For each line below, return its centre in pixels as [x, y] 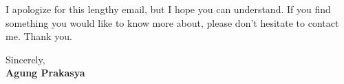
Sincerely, [25, 59]
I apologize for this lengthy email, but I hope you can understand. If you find [168, 9]
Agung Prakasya [45, 73]
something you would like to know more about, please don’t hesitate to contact [172, 22]
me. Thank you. [39, 36]
